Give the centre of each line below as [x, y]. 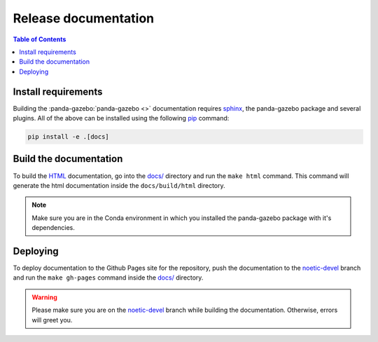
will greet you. [52, 320]
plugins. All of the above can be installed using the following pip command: [121, 118]
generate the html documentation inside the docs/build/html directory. [119, 185]
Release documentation [83, 18]
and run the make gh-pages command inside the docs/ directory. [108, 278]
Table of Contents [40, 39]
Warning [44, 297]
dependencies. [53, 228]
